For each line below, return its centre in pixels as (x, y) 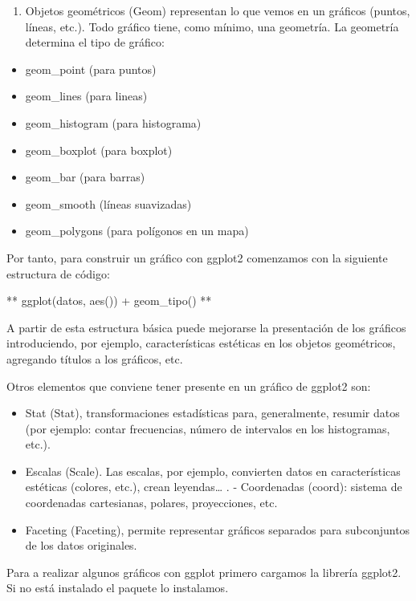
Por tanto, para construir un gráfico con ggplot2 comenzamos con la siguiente (197, 257)
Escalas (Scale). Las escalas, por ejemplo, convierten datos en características (213, 471)
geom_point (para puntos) (91, 69)
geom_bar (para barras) (85, 177)
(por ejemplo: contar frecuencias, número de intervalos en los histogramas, (208, 428)
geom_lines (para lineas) (86, 96)
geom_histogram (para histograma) (113, 122)
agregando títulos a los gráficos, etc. (95, 358)
